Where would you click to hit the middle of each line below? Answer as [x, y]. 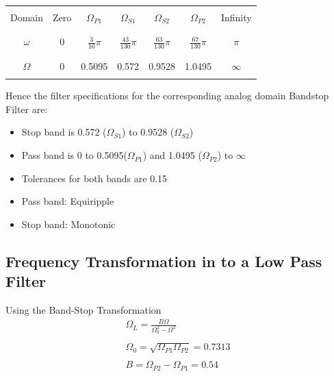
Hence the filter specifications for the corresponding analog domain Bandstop [167, 96]
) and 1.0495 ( [172, 155]
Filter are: [27, 109]
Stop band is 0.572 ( [64, 132]
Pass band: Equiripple [68, 201]
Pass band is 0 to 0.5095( [74, 155]
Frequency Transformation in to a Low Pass [164, 261]
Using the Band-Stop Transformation [83, 310]
